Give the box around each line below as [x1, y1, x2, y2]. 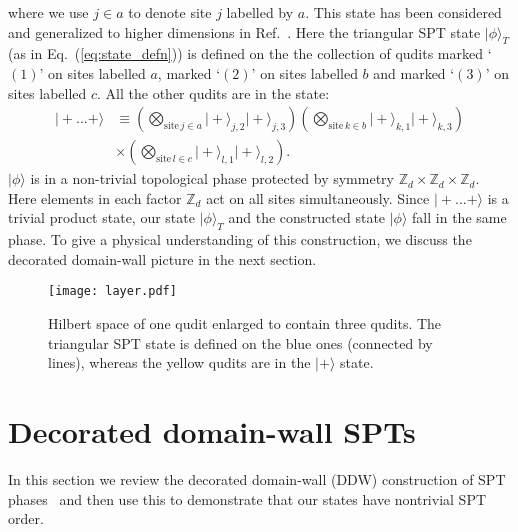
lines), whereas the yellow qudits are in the [48, 352, 311, 373]
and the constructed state [228, 207, 386, 228]
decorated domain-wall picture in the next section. [8, 248, 317, 269]
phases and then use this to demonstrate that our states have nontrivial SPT [8, 488, 487, 509]
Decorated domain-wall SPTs [8, 411, 416, 452]
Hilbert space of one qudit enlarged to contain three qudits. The [48, 313, 442, 334]
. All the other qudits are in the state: [97, 82, 330, 103]
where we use [8, 2, 89, 22]
